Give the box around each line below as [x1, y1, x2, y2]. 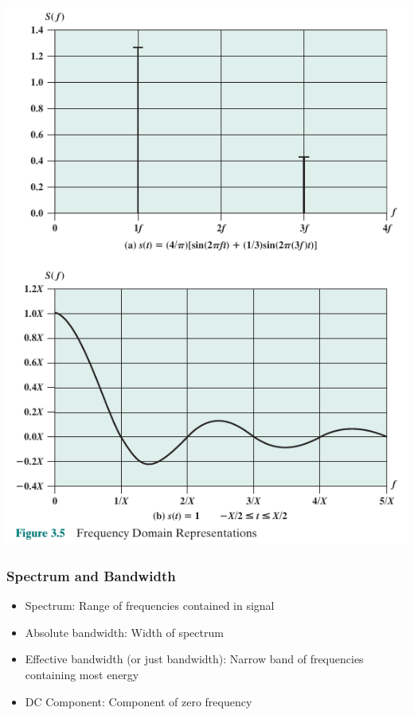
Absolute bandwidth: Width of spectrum [25, 623, 224, 640]
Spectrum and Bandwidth [6, 565, 176, 585]
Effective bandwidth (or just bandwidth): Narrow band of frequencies [25, 651, 364, 667]
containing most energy [25, 666, 139, 683]
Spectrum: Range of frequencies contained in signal [25, 597, 275, 614]
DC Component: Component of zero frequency [25, 693, 252, 709]
